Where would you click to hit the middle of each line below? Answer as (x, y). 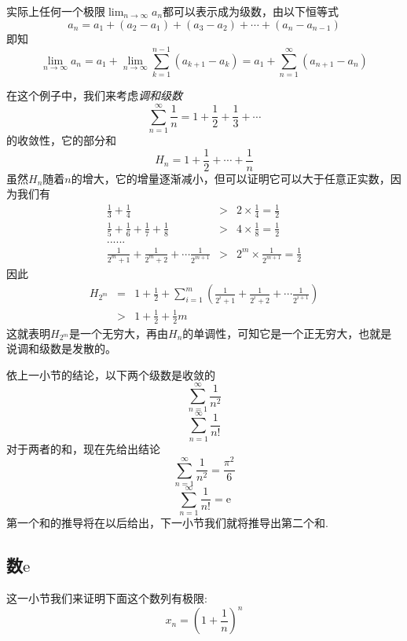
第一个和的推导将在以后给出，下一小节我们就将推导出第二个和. (167, 523)
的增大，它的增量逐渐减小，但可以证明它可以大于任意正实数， (231, 178)
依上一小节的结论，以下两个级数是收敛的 (111, 374)
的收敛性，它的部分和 (61, 140)
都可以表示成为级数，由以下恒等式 (251, 11)
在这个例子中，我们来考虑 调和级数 (94, 95)
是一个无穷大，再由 (119, 333)
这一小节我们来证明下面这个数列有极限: (107, 597)
